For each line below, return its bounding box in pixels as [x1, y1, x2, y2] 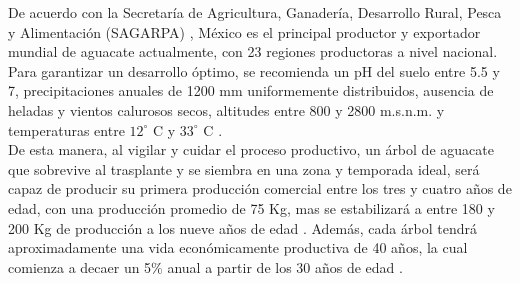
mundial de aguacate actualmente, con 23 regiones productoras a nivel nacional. [8, 41, 498, 62]
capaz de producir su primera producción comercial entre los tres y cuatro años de [8, 178, 512, 199]
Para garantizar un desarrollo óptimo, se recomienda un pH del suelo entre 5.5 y [8, 60, 500, 81]
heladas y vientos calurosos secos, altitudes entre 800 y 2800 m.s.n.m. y [8, 99, 445, 120]
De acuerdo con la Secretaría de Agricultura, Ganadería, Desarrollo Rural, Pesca [8, 2, 502, 22]
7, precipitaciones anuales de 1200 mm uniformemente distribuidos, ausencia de [8, 80, 494, 101]
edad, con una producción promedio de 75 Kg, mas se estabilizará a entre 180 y [8, 197, 495, 218]
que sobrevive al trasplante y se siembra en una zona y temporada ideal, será [8, 158, 480, 179]
